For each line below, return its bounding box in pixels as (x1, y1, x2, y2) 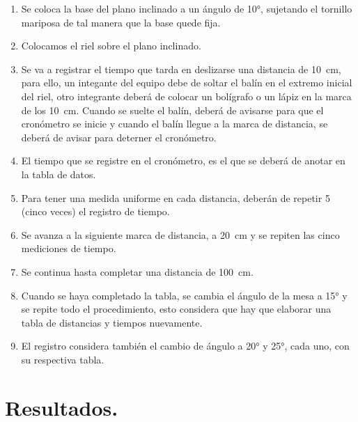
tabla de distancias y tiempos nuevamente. (21, 315, 203, 329)
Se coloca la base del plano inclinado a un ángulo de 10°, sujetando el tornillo (21, 1, 352, 15)
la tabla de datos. (21, 166, 96, 181)
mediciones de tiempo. (21, 241, 116, 256)
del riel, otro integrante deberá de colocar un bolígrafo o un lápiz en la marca (21, 88, 352, 103)
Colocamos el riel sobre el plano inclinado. (21, 38, 201, 53)
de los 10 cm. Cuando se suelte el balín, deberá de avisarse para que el (21, 102, 324, 117)
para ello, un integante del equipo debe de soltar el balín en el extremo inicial (21, 75, 352, 90)
